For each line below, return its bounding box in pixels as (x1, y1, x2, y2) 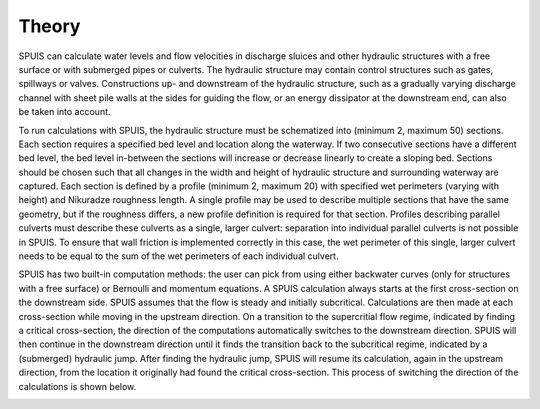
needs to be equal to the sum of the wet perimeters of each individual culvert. (18, 250, 339, 262)
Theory (18, 15, 81, 37)
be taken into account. (18, 106, 111, 118)
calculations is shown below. (18, 380, 137, 392)
